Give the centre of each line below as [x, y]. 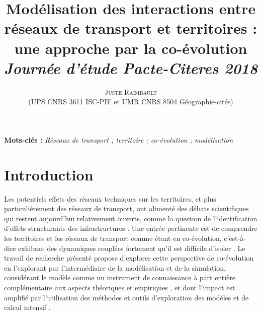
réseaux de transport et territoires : [131, 28]
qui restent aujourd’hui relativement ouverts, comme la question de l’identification [131, 218]
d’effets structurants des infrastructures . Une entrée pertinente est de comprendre [131, 228]
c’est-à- [235, 238]
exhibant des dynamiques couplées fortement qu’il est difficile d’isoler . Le [132, 248]
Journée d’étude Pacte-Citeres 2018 [131, 68]
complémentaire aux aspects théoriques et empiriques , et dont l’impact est [120, 287]
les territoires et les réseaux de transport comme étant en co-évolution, [113, 238]
